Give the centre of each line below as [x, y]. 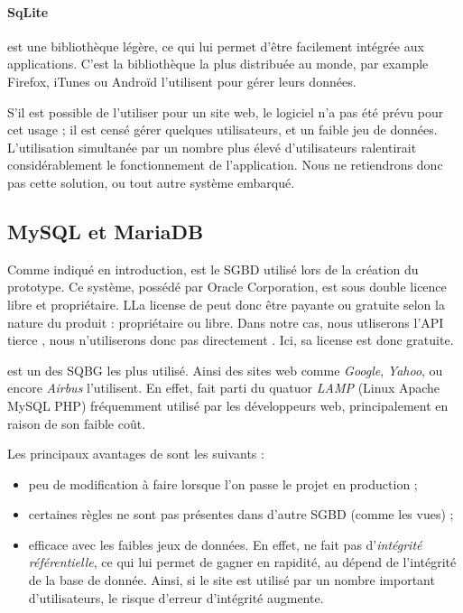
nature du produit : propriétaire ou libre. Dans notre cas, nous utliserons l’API [226, 322]
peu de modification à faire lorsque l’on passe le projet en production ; [223, 483]
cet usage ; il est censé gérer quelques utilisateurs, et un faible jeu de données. [222, 130]
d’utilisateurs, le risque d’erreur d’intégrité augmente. [176, 597]
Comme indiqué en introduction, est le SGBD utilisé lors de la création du [213, 269]
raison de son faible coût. [77, 423]
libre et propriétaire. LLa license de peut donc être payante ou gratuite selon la [226, 304]
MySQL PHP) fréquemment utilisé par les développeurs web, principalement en [228, 405]
